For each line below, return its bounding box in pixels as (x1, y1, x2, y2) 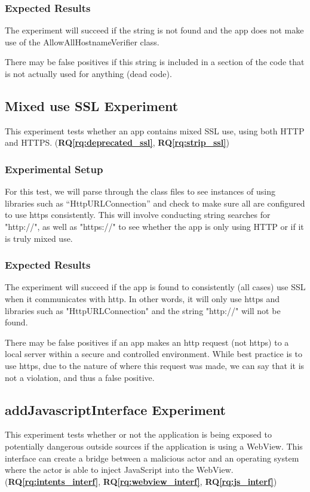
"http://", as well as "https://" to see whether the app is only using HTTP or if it (5, 220, 304, 232)
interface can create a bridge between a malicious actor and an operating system (5, 451, 299, 464)
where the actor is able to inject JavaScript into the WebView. (5, 463, 234, 476)
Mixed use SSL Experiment (5, 96, 179, 115)
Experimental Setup (5, 161, 103, 176)
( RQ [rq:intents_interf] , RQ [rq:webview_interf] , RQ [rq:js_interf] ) (5, 475, 277, 487)
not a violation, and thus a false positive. (5, 371, 155, 383)
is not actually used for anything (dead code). (5, 67, 172, 79)
